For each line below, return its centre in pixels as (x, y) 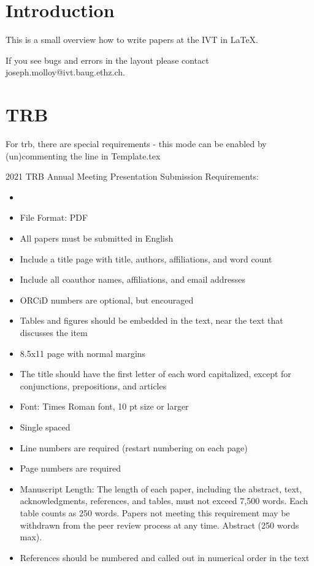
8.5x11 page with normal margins (83, 353)
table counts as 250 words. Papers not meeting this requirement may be (155, 512)
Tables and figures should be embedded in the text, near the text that (151, 320)
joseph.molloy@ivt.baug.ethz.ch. (65, 72)
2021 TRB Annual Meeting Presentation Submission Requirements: (132, 176)
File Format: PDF (54, 217)
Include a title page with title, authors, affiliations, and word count (146, 258)
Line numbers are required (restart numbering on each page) (134, 447)
